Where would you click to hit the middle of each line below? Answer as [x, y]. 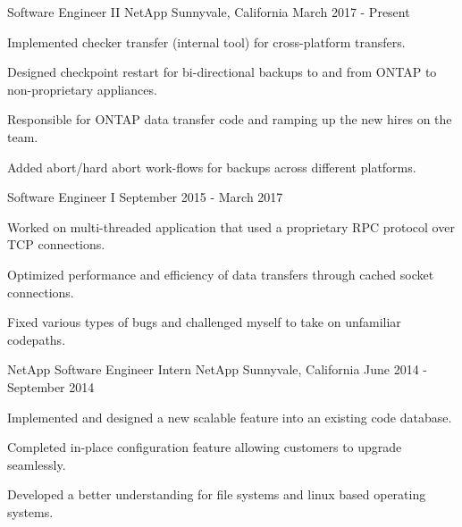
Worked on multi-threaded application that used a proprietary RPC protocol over [231, 226]
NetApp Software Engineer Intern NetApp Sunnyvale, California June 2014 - [218, 369]
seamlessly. [37, 464]
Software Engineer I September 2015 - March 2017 [145, 197]
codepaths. [37, 339]
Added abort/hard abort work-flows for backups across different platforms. [212, 167]
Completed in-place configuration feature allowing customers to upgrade [205, 447]
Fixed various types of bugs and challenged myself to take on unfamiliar [204, 322]
